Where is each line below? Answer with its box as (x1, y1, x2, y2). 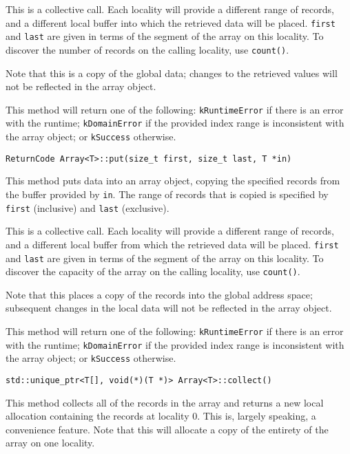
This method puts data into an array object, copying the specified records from (6, 173, 340, 188)
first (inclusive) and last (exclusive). (6, 200, 169, 215)
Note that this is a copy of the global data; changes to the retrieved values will (6, 65, 338, 80)
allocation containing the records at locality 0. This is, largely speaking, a (6, 409, 316, 423)
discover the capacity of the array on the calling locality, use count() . (6, 264, 300, 279)
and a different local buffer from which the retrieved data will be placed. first (6, 237, 339, 251)
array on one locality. (6, 435, 95, 450)
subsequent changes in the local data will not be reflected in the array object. (6, 301, 332, 315)
